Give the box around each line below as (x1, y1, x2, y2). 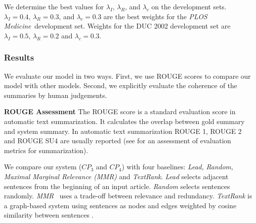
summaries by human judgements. (4, 90, 107, 100)
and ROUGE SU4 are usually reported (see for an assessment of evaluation (4, 135, 231, 146)
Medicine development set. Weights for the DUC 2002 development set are (4, 21, 231, 31)
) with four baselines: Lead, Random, (122, 161, 233, 172)
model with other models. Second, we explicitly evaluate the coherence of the (4, 80, 237, 91)
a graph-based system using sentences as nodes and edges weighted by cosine (4, 200, 237, 210)
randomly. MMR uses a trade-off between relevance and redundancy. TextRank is (4, 191, 252, 201)
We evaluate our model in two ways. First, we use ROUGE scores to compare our (4, 70, 251, 81)
